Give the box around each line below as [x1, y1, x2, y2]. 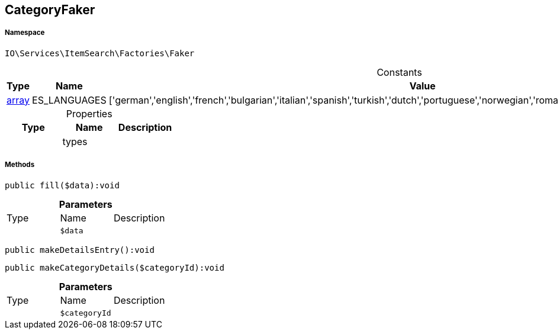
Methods [5, 160, 35, 169]
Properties [66, 107, 113, 120]
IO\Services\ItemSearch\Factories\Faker [5, 48, 195, 58]
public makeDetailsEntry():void [5, 245, 155, 255]
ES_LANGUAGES [32, 94, 107, 106]
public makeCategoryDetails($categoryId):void [5, 262, 224, 272]
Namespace [5, 28, 45, 37]
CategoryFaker [5, 2, 95, 17]
